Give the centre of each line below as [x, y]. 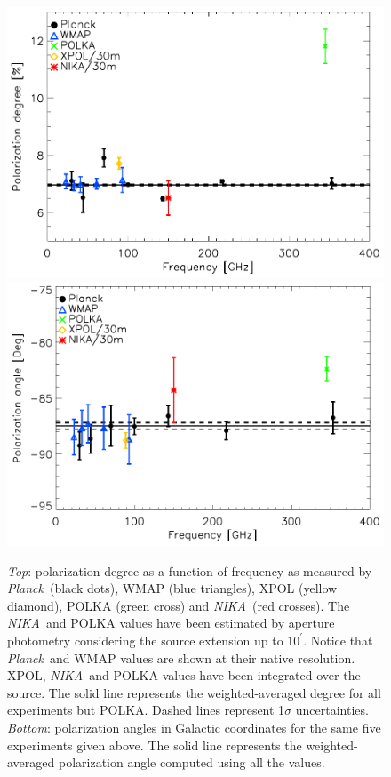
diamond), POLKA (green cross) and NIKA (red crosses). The [179, 605]
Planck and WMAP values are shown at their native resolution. [181, 657]
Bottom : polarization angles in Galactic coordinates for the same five [194, 727]
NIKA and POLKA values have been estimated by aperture [171, 623]
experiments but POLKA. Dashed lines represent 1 [146, 710]
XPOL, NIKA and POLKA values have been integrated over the [184, 675]
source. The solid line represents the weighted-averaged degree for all [194, 692]
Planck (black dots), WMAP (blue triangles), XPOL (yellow [172, 588]
